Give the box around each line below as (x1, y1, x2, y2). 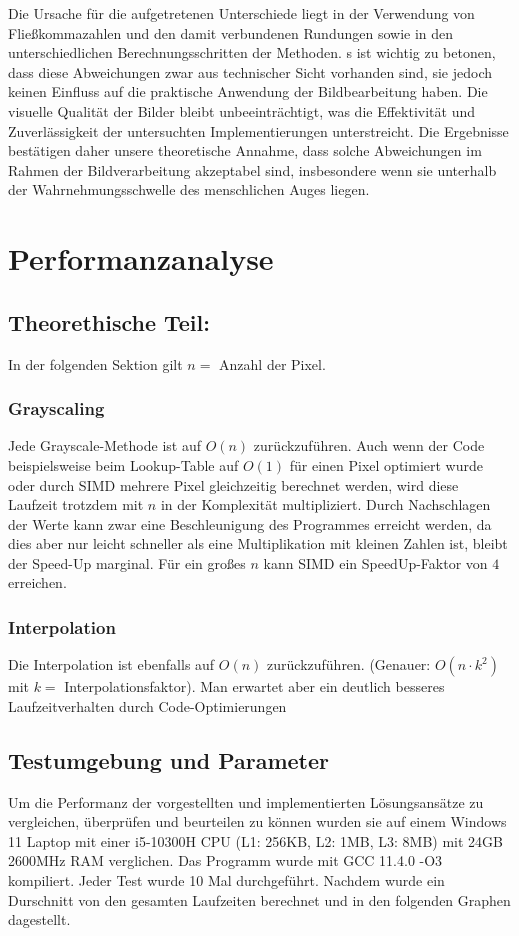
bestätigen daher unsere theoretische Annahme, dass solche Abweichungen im (8, 140, 482, 161)
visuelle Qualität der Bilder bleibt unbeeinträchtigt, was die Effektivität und (8, 100, 475, 121)
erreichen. (8, 572, 67, 593)
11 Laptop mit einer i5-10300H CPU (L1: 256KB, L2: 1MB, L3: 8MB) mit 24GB (8, 830, 503, 851)
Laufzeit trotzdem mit (8, 494, 144, 515)
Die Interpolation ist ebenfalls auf (8, 654, 215, 675)
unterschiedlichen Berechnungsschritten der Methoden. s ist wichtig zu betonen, (8, 42, 496, 63)
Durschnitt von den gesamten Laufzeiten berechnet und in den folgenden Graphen (8, 889, 511, 910)
